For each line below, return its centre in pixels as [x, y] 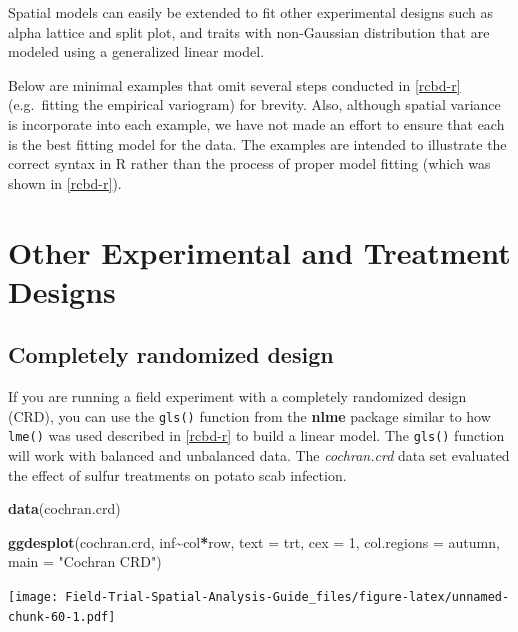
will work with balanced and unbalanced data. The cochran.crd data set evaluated [259, 455]
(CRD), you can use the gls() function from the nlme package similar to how [249, 415]
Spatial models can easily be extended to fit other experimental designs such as [251, 12]
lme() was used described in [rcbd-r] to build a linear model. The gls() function [256, 435]
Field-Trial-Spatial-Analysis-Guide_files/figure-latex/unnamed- [287, 596]
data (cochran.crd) [64, 508]
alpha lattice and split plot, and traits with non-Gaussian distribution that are [249, 31]
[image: [33, 596]
